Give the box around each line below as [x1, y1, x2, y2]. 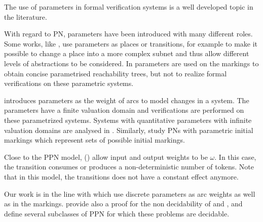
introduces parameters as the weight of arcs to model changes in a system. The [4, 95, 249, 105]
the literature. [4, 11, 47, 22]
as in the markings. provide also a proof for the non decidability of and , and [4, 198, 243, 209]
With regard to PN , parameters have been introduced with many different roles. [4, 28, 253, 39]
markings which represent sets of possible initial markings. [4, 135, 185, 145]
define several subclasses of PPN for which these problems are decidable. [4, 208, 230, 218]
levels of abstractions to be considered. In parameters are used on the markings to [4, 58, 259, 68]
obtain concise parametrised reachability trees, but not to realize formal [4, 68, 227, 78]
